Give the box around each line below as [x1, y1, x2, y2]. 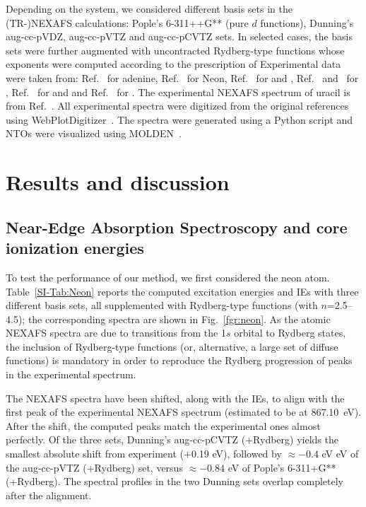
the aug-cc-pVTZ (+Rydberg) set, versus [6, 460, 183, 474]
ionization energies [6, 237, 144, 259]
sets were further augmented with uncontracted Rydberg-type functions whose [6, 42, 345, 57]
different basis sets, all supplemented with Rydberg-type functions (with [6, 298, 318, 313]
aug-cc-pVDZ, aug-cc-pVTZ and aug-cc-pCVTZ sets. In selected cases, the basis [6, 29, 353, 44]
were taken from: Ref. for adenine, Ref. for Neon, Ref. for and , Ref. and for [6, 70, 359, 85]
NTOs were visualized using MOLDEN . [6, 126, 182, 141]
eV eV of [321, 446, 359, 461]
